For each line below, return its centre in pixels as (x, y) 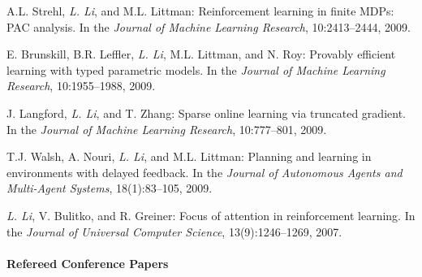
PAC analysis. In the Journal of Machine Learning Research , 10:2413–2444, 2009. (209, 26)
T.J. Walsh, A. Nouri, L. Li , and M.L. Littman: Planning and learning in (189, 156)
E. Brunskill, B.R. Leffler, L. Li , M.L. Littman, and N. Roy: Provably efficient (201, 54)
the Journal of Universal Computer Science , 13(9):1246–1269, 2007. (174, 231)
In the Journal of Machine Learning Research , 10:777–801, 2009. (167, 129)
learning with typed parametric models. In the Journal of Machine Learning (196, 69)
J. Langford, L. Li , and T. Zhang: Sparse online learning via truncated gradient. (206, 113)
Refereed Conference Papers (88, 263)
